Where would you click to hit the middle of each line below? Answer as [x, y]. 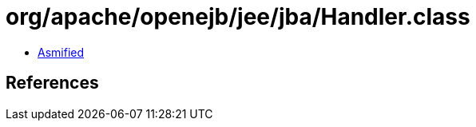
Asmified [61, 52]
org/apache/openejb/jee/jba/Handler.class [238, 17]
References [52, 83]
